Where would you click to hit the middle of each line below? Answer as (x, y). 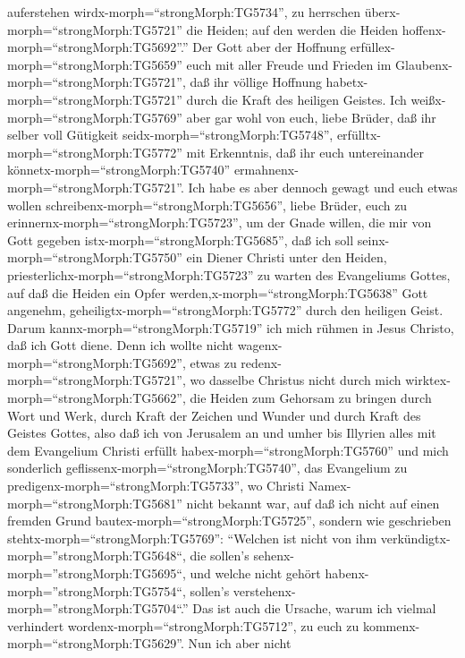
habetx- (347, 82)
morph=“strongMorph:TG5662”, (97, 398)
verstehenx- (264, 590)
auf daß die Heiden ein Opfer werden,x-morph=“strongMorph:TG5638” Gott (218, 292)
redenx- (261, 362)
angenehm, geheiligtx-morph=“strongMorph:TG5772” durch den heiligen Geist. (225, 310)
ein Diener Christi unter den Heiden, (287, 257)
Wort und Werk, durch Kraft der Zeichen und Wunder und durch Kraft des (214, 415)
